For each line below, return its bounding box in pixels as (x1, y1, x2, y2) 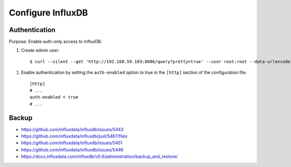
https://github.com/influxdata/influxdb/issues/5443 (21, 126, 124, 132)
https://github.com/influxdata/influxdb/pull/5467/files (21, 134, 128, 139)
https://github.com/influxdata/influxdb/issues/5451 (21, 140, 123, 146)
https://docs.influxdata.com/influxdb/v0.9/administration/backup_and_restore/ (21, 153, 178, 160)
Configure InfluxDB (9, 7, 88, 18)
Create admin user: (21, 48, 60, 53)
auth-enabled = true (30, 95, 79, 100)
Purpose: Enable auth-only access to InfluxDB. (9, 39, 102, 45)
